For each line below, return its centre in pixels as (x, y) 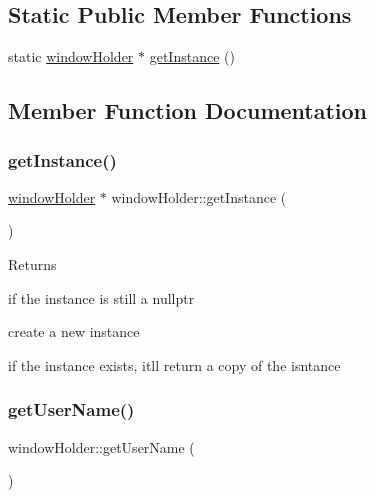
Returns (32, 263)
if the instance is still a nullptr (101, 297)
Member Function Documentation (188, 110)
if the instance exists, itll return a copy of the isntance (174, 364)
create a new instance (74, 331)
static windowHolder (71, 56)
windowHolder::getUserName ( (101, 446)
